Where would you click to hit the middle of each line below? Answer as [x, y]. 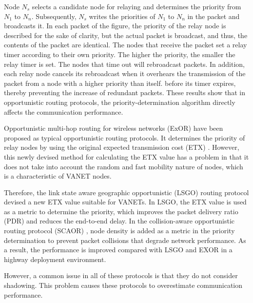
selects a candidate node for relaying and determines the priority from [136, 6]
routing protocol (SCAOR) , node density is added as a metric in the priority [119, 231]
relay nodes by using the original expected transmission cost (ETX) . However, [122, 147]
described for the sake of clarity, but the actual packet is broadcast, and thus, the [126, 35]
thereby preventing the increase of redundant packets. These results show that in [125, 92]
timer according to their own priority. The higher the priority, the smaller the [120, 54]
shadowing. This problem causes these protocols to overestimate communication [123, 285]
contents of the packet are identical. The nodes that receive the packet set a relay [126, 45]
